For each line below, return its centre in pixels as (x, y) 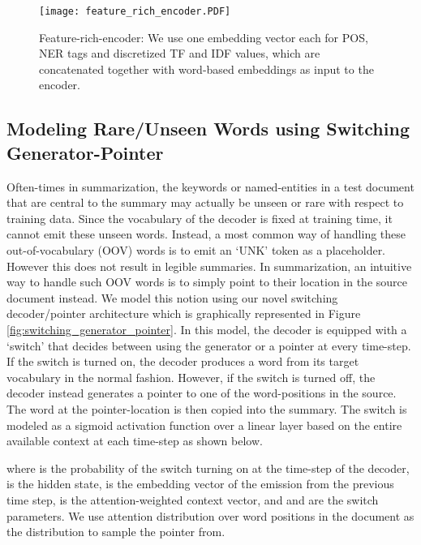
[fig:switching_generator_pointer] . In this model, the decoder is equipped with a (207, 329)
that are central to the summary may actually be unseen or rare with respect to (205, 202)
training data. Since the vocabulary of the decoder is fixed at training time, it (200, 218)
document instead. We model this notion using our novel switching (172, 297)
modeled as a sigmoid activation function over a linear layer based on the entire (204, 425)
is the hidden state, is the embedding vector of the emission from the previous (200, 484)
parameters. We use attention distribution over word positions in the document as (210, 515)
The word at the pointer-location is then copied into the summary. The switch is (207, 408)
